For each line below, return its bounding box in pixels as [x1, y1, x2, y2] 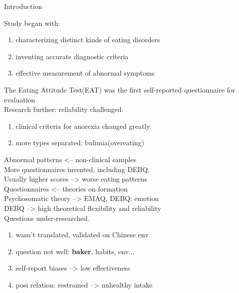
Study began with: [4, 17, 60, 28]
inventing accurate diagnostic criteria [15, 51, 129, 61]
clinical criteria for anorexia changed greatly [15, 120, 150, 131]
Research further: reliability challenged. [4, 104, 124, 114]
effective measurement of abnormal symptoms [15, 68, 155, 78]
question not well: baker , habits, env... [15, 246, 135, 256]
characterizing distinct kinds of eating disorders [15, 34, 160, 45]
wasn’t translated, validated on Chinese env [15, 229, 149, 240]
